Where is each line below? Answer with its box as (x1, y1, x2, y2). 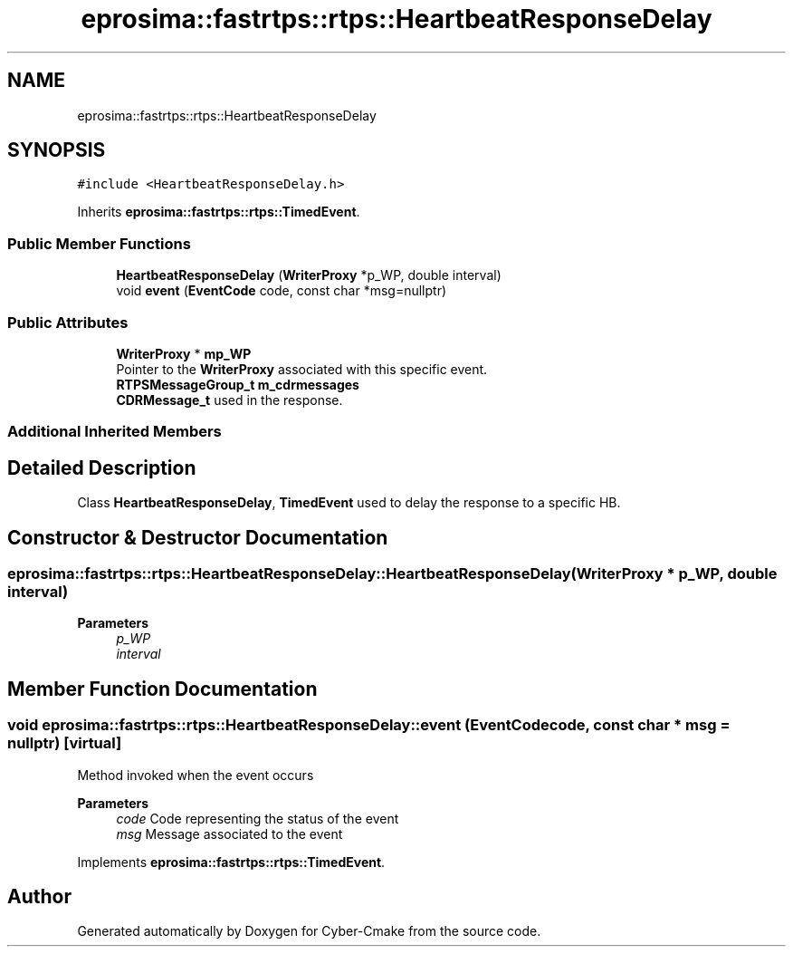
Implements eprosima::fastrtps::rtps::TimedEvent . (77, 853, 386, 870)
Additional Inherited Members (7, 422, 222, 441)
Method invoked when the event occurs (77, 766, 314, 783)
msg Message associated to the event (116, 825, 343, 842)
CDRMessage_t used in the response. (116, 391, 343, 408)
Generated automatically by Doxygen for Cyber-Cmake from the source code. (77, 923, 541, 940)
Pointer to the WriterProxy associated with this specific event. (116, 361, 488, 377)
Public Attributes (7, 313, 129, 332)
